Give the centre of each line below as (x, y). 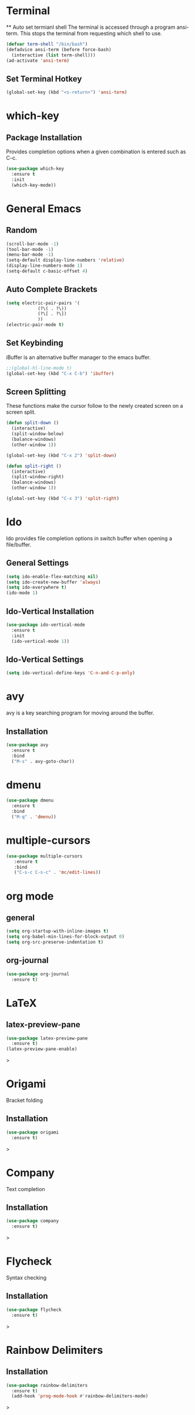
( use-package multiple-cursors (44, 856)
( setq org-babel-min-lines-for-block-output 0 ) (65, 937)
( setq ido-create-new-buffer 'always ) (53, 582)
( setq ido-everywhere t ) (36, 588)
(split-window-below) (38, 434)
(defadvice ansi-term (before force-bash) (59, 49)
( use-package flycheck (34, 1310)
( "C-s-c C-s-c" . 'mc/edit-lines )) (57, 873)
